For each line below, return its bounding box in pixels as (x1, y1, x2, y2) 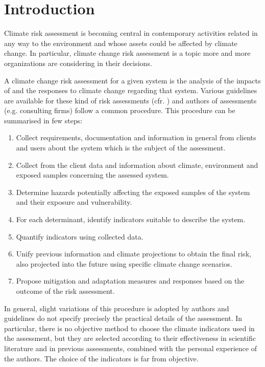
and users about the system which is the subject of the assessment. (16, 142, 226, 153)
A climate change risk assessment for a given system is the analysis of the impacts (4, 75, 261, 85)
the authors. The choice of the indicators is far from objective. (4, 353, 199, 363)
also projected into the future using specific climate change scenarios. (16, 258, 232, 269)
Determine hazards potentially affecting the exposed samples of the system (16, 186, 250, 197)
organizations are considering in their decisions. (4, 57, 152, 68)
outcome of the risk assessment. (16, 286, 115, 296)
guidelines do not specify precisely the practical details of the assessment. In (4, 313, 243, 323)
